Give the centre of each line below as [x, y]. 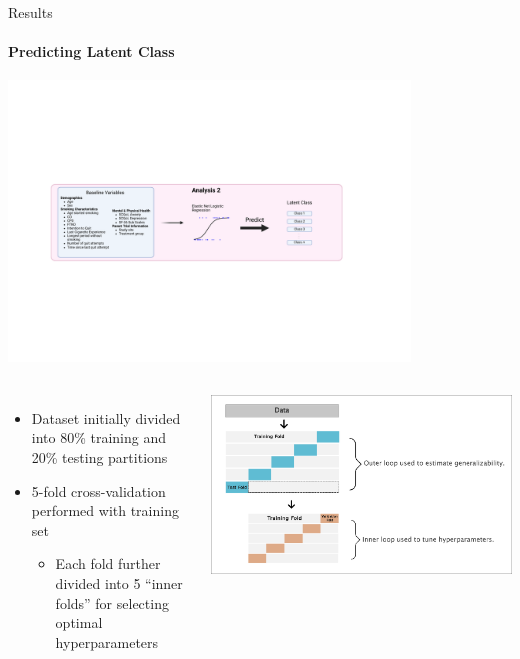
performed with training [105, 510]
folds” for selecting [112, 602]
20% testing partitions [99, 457]
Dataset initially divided [106, 417]
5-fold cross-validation [98, 490]
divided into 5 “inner [119, 583]
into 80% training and [99, 437]
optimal [79, 622]
